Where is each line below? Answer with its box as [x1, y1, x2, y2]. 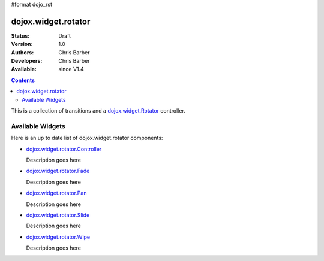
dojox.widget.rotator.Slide [26, 211, 90, 218]
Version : [11, 41, 33, 48]
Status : [11, 32, 30, 39]
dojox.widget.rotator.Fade [26, 168, 90, 175]
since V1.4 [58, 66, 84, 73]
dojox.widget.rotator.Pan [26, 189, 87, 197]
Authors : [11, 48, 34, 56]
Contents [11, 77, 35, 84]
